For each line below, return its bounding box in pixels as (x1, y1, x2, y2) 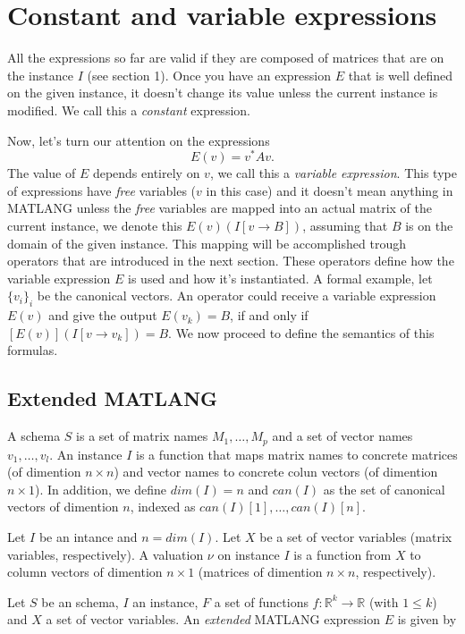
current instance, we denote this (7, 216, 182, 234)
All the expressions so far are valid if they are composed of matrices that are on (7, 48, 444, 67)
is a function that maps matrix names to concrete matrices (136, 444, 458, 463)
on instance (217, 545, 280, 563)
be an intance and (38, 527, 138, 545)
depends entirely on (92, 164, 200, 182)
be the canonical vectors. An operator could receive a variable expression (37, 286, 436, 305)
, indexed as (130, 497, 196, 516)
